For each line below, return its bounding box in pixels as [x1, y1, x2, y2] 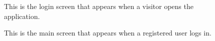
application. [4, 10, 40, 21]
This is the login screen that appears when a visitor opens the [4, 1, 193, 11]
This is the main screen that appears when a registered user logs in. [4, 27, 211, 38]
